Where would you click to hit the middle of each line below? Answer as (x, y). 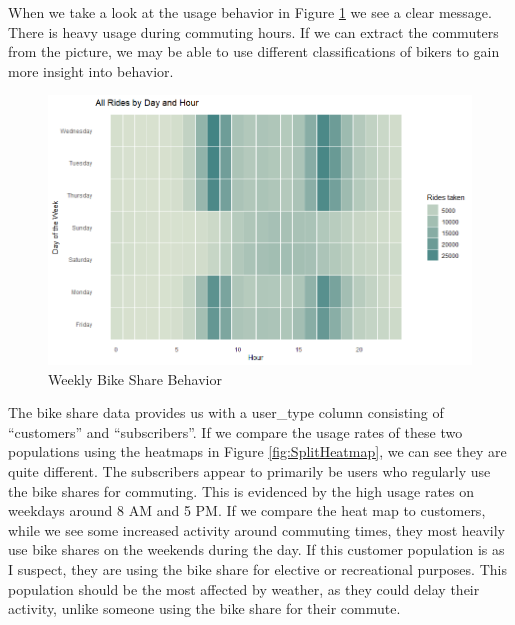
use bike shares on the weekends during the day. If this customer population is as (256, 549)
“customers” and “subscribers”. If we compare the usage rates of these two (235, 431)
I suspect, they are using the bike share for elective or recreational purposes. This (257, 568)
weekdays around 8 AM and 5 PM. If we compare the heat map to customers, (247, 510)
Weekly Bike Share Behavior (135, 378)
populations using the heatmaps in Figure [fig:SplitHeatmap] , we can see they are (257, 451)
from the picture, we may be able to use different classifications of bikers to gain (254, 51)
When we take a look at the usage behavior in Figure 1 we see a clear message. (250, 12)
